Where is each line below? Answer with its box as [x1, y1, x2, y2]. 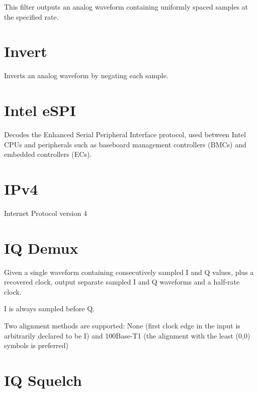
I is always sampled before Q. [4, 303, 95, 314]
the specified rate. [4, 11, 59, 22]
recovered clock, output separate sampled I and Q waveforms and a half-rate [4, 276, 240, 287]
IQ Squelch [4, 370, 82, 390]
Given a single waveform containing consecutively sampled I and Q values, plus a [4, 266, 254, 277]
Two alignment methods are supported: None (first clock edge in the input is [4, 320, 240, 331]
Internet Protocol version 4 [4, 207, 87, 218]
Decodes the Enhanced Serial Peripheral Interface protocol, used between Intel [4, 129, 246, 140]
